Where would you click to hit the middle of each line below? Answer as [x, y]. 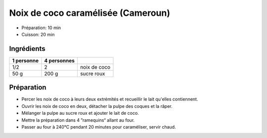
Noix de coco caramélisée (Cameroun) [90, 13]
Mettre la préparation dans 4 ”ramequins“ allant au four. [78, 120]
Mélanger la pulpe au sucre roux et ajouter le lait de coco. [80, 113]
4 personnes [60, 60]
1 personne [25, 60]
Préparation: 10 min [41, 28]
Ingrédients [27, 49]
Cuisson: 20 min [38, 34]
